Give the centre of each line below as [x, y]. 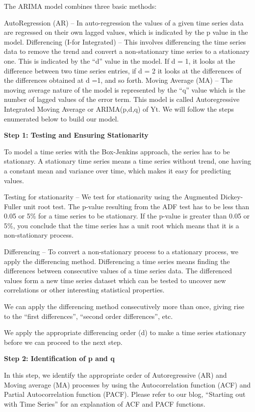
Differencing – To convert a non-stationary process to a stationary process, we [121, 252]
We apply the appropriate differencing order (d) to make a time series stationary [125, 332]
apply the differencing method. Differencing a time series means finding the [117, 261]
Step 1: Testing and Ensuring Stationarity [76, 135]
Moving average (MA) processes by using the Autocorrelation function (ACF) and [127, 384]
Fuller [13, 206]
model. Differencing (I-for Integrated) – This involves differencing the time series [125, 41]
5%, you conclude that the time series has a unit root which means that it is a [122, 225]
